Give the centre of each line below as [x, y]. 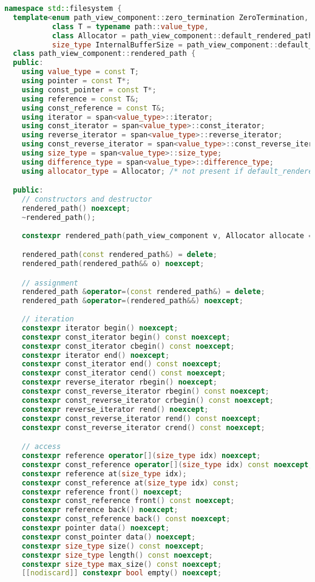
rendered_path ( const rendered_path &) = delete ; [119, 255]
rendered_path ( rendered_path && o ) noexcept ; [113, 264]
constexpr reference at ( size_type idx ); [104, 474]
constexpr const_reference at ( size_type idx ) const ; [130, 483]
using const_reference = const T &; [93, 108]
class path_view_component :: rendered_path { [104, 54]
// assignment [50, 283]
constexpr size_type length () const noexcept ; [117, 555]
